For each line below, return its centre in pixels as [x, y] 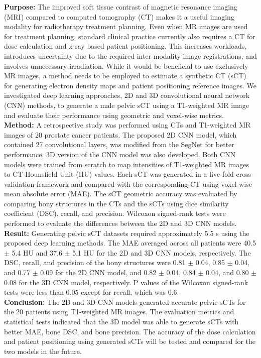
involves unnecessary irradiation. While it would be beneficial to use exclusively [126, 66]
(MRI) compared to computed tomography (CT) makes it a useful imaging [119, 16]
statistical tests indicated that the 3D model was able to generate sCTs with [121, 321]
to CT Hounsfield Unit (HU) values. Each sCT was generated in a [106, 174]
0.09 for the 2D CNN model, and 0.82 [98, 272]
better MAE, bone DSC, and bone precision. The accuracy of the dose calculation [130, 331]
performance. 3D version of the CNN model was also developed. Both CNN [120, 154]
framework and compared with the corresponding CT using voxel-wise [144, 184]
